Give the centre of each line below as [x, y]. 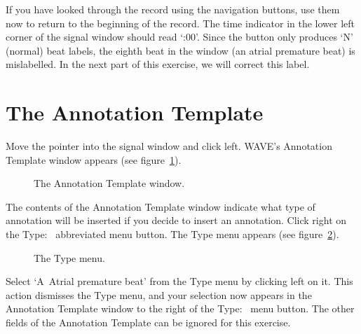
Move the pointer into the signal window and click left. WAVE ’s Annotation [169, 146]
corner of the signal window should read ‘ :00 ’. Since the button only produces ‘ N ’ [179, 37]
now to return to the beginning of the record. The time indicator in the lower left [180, 23]
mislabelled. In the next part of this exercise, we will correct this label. [158, 64]
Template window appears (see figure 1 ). [94, 159]
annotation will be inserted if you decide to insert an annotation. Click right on [176, 220]
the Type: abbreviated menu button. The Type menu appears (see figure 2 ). [172, 234]
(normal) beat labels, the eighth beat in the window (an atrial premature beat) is [180, 50]
